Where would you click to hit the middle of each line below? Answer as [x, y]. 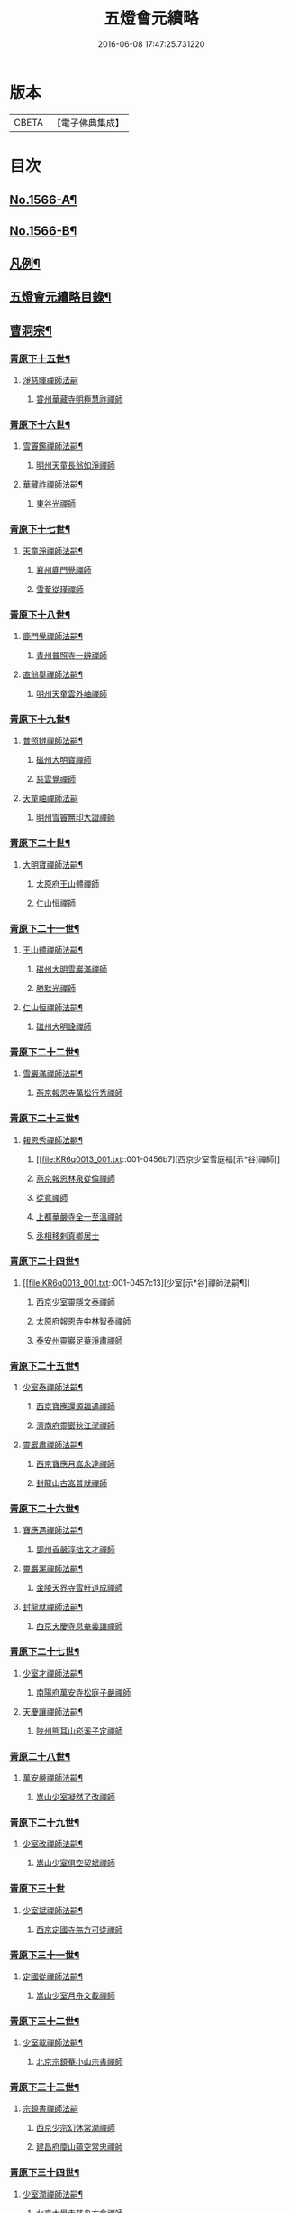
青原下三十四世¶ [45, 2172]
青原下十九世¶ [40, 719]
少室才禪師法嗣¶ [53, 1673]
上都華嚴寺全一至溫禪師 [79, 1216]
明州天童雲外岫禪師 [72, 694]
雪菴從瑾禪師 [59, 589]
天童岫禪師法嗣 [50, 798]
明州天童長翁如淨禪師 [75, 465]
